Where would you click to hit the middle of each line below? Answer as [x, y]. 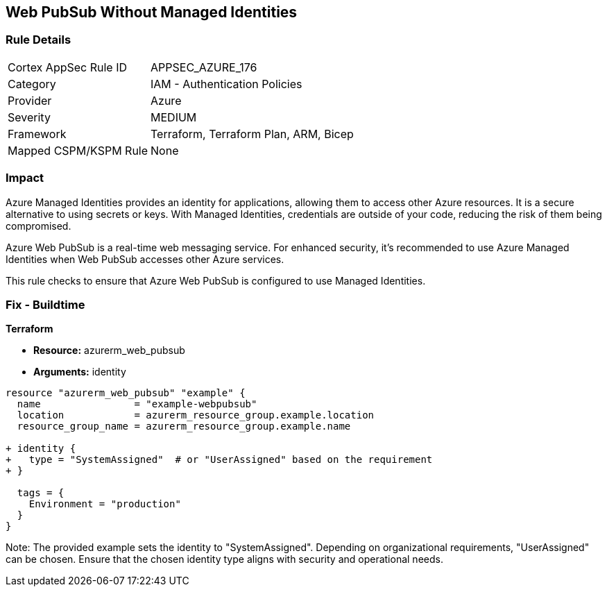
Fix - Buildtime [45, 304]
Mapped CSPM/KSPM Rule [78, 150]
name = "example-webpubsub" [137, 404]
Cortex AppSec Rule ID [68, 67]
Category [32, 84]
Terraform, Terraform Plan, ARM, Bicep [252, 134]
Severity [29, 117]
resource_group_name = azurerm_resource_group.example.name [184, 426]
